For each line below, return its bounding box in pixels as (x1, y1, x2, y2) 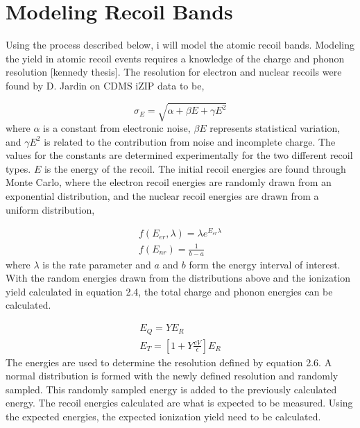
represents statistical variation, (209, 121, 341, 135)
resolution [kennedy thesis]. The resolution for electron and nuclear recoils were (6, 65, 342, 79)
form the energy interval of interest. (189, 257, 341, 271)
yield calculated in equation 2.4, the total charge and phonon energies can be (6, 284, 333, 298)
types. (6, 161, 31, 176)
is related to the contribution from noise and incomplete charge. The (44, 134, 336, 148)
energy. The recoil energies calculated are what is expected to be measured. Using (6, 395, 353, 410)
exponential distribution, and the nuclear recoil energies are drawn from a (6, 189, 319, 203)
